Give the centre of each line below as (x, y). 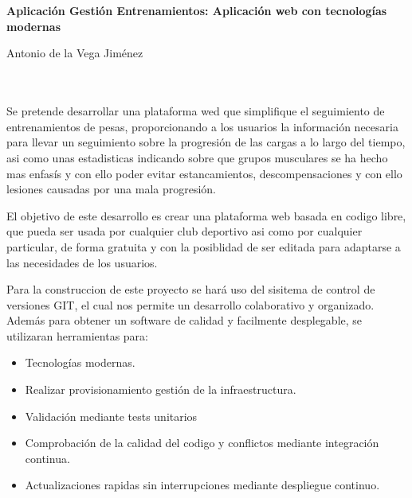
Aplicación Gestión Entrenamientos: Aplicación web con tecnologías (197, 11)
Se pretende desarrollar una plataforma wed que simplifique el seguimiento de (196, 111)
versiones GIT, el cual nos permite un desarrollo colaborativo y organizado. (190, 304)
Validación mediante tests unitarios (111, 416)
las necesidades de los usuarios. (82, 262)
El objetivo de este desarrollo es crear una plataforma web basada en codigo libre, (206, 215)
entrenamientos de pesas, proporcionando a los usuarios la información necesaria (202, 126)
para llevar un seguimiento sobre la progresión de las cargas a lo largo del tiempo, (206, 142)
